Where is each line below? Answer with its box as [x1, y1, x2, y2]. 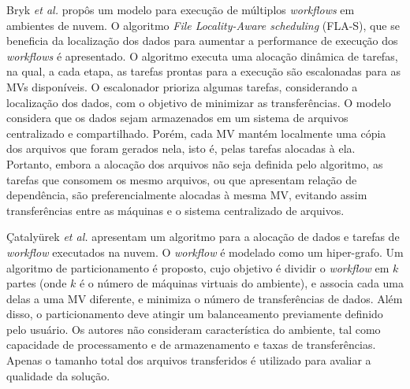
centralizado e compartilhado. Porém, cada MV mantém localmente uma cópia [6, 124, 386, 141]
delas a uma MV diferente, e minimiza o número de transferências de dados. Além [6, 290, 403, 306]
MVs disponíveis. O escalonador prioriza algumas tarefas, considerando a [6, 78, 358, 94]
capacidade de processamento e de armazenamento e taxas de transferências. [6, 336, 376, 353]
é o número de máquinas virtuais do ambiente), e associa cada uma [79, 275, 404, 291]
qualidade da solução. [6, 367, 110, 383]
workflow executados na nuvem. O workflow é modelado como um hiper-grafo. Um [6, 243, 404, 260]
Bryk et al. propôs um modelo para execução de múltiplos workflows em [6, 2, 355, 17]
